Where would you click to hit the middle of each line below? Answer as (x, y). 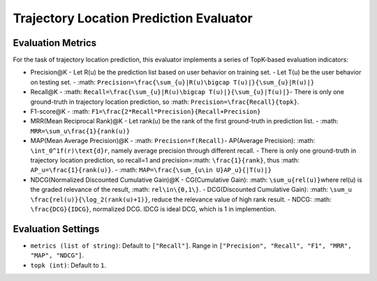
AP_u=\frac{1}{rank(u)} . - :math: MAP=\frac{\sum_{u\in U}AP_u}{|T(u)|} (151, 170)
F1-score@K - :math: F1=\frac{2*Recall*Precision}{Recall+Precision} (146, 112)
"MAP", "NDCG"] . (57, 255)
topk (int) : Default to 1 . (68, 265)
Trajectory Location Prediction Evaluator (133, 18)
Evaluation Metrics (55, 43)
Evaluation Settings (56, 229)
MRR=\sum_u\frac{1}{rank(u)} (80, 131)
